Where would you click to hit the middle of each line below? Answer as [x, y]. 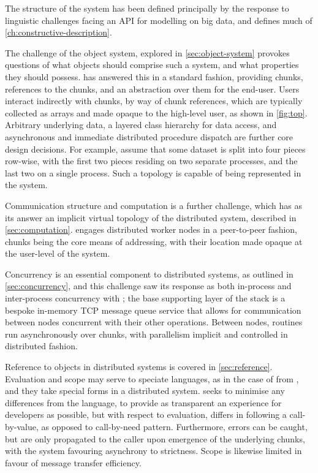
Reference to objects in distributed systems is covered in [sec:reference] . [139, 367]
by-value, [22, 426]
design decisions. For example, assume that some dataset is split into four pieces [155, 149]
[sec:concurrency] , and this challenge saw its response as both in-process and [148, 286]
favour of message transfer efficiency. [73, 462]
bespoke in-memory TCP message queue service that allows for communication [153, 310]
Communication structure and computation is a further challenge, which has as [154, 205]
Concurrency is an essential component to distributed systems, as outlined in [149, 274]
